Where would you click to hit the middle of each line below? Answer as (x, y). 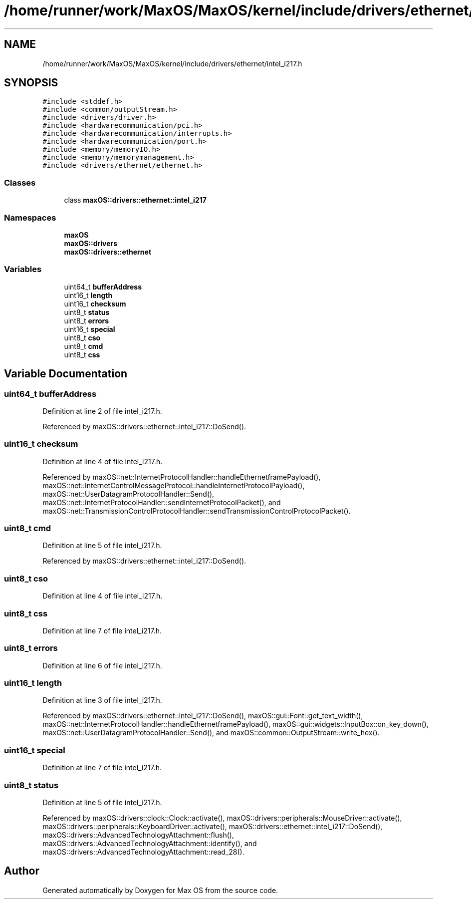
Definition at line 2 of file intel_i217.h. (102, 411)
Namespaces (30, 217)
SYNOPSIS (31, 83)
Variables (23, 269)
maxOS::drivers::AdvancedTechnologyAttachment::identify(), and (150, 843)
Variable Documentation (66, 374)
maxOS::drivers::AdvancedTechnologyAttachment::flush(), (138, 835)
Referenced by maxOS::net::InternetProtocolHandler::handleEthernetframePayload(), (182, 477)
